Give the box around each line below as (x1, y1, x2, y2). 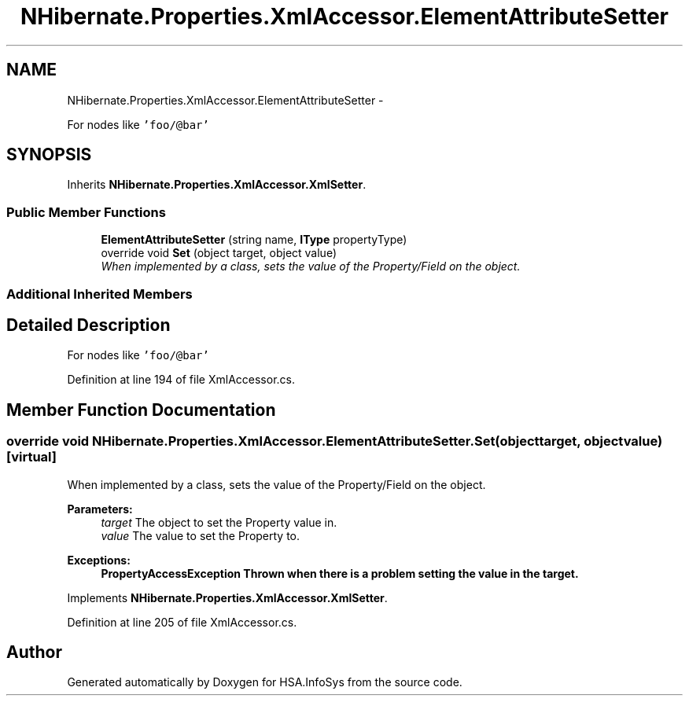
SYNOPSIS (6, 145, 92, 165)
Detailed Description (6, 314, 171, 335)
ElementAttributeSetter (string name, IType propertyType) (101, 233, 407, 247)
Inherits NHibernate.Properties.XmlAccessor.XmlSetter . (67, 178, 367, 192)
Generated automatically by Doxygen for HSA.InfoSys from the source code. (67, 675, 462, 689)
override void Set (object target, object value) (101, 246, 337, 260)
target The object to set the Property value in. (101, 515, 337, 529)
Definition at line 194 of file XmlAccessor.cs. (67, 373, 295, 387)
